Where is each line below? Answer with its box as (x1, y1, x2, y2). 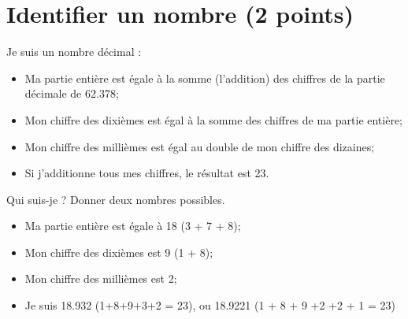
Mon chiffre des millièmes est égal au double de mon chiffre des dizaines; (24, 138, 375, 154)
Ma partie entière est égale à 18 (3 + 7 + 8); (24, 217, 241, 234)
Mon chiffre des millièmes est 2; (24, 270, 177, 287)
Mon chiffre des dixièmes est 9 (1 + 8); (24, 243, 213, 260)
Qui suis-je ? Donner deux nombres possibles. (6, 191, 225, 207)
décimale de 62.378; (24, 85, 119, 102)
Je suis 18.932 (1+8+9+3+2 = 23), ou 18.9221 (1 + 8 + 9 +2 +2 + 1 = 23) (24, 297, 395, 313)
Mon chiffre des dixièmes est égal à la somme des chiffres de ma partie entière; (24, 111, 403, 128)
